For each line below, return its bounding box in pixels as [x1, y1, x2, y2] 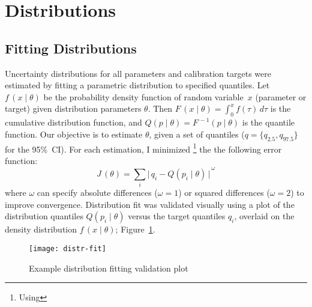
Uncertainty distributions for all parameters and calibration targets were [5, 67, 271, 79]
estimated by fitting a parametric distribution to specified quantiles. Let [5, 79, 270, 91]
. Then [148, 102, 173, 115]
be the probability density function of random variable [43, 90, 244, 103]
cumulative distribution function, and [5, 116, 142, 129]
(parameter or [255, 90, 307, 103]
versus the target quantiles [128, 210, 226, 222]
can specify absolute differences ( [37, 186, 158, 199]
